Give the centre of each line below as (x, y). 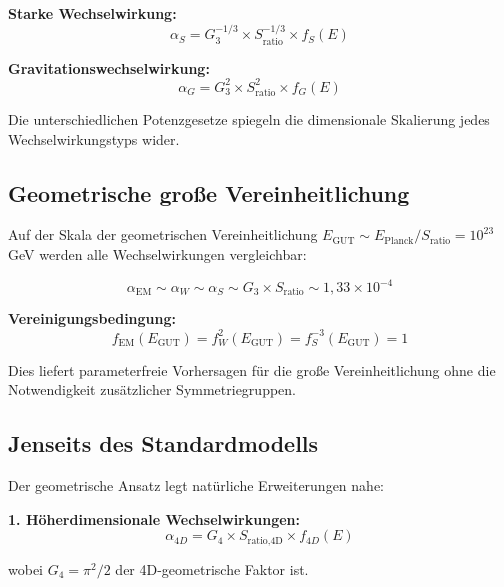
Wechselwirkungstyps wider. (94, 138)
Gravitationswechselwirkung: (109, 67)
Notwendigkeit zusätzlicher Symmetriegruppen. (152, 389)
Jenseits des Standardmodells (163, 443)
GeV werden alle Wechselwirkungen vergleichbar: (157, 253)
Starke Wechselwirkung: (92, 13)
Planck (399, 240)
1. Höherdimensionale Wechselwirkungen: (154, 518)
